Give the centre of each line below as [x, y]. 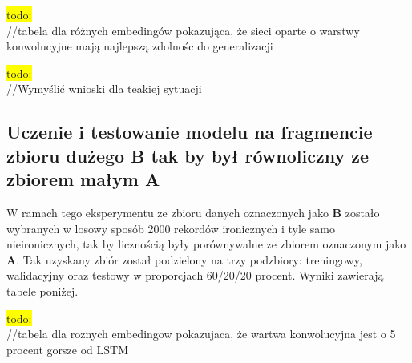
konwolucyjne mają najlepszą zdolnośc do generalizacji [140, 46]
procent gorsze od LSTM [68, 349]
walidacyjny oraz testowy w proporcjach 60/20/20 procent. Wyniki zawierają [195, 275]
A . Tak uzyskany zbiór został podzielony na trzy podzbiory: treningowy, [184, 259]
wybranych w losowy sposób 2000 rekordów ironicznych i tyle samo [171, 228]
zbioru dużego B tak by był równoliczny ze [188, 155]
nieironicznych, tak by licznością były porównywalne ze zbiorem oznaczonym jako [206, 244]
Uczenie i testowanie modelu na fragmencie [190, 132]
